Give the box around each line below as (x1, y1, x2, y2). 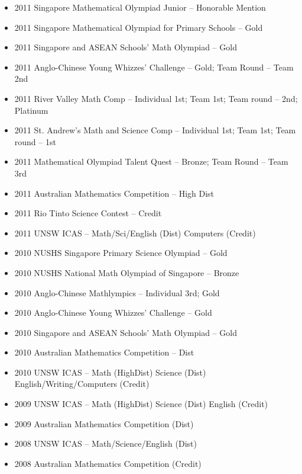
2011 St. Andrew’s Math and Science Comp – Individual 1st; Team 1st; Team (14, 124, 296, 136)
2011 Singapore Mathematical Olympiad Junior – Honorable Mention (14, 1, 266, 13)
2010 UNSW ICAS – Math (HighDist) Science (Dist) (14, 366, 206, 378)
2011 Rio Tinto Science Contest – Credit (14, 207, 162, 219)
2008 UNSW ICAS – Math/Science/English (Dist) (14, 437, 197, 450)
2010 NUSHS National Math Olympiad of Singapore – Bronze (14, 266, 239, 278)
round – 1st (14, 135, 56, 148)
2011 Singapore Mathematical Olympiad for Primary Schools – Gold (14, 21, 263, 33)
